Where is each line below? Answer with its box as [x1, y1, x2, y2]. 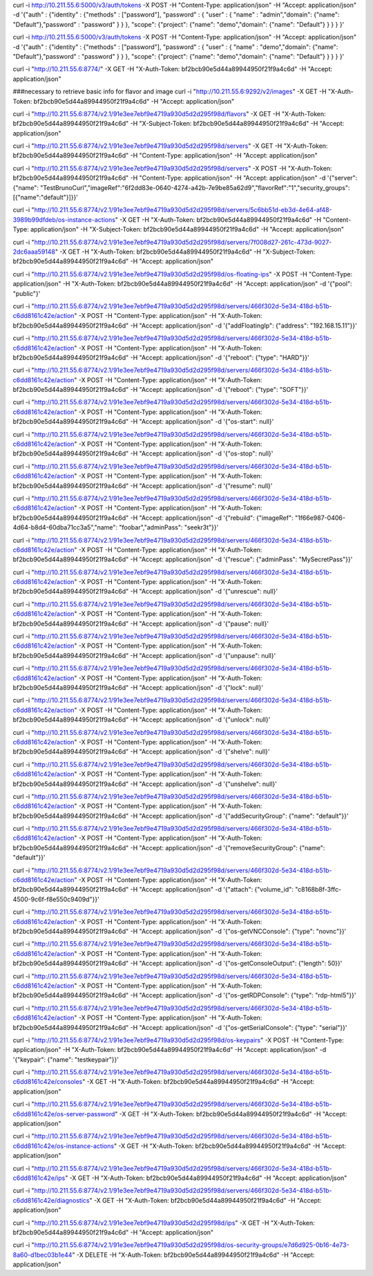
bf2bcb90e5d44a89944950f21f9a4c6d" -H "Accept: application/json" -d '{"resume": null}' [12, 481, 273, 490]
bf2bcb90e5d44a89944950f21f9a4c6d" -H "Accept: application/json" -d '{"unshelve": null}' [12, 780, 278, 788]
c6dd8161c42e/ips [12, 1174, 66, 1182]
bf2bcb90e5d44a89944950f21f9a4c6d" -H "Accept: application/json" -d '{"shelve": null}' [12, 747, 270, 756]
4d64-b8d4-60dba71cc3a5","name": [12, 523, 117, 532]
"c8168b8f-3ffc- [294, 885, 342, 894]
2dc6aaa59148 [12, 247, 55, 256]
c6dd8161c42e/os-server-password [12, 1109, 115, 1118]
